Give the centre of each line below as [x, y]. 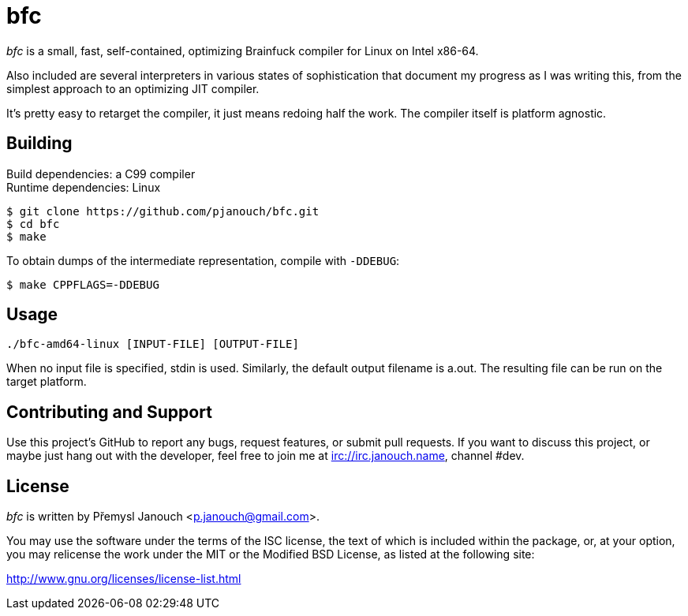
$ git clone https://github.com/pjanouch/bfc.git [163, 211]
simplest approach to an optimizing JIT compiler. [133, 88]
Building [39, 144]
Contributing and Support [109, 412]
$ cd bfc [33, 224]
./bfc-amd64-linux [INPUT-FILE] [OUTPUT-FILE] [153, 344]
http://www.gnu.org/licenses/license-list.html [124, 579]
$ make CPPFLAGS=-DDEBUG [83, 284]
